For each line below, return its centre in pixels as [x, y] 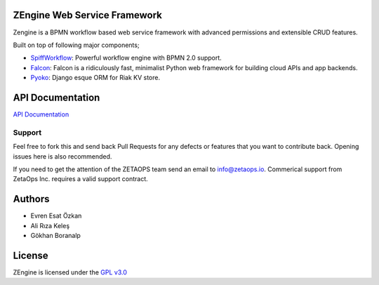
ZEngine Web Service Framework [88, 15]
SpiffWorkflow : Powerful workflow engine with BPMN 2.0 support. [126, 58]
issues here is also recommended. [62, 156]
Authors [31, 199]
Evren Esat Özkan [56, 216]
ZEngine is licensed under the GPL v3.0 [70, 272]
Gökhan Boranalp [55, 235]
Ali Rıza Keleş [50, 225]
